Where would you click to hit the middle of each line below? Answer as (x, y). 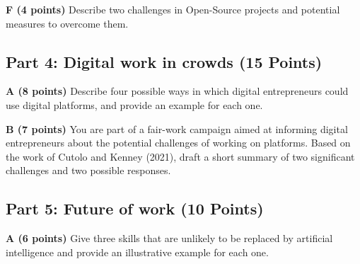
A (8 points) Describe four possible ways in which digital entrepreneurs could (177, 91)
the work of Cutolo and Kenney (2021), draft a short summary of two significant (180, 156)
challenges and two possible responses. (88, 170)
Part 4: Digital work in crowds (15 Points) (164, 61)
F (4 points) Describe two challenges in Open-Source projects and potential (173, 9)
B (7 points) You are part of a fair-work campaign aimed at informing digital (177, 128)
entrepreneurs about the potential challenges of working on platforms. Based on (178, 143)
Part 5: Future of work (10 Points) (135, 208)
